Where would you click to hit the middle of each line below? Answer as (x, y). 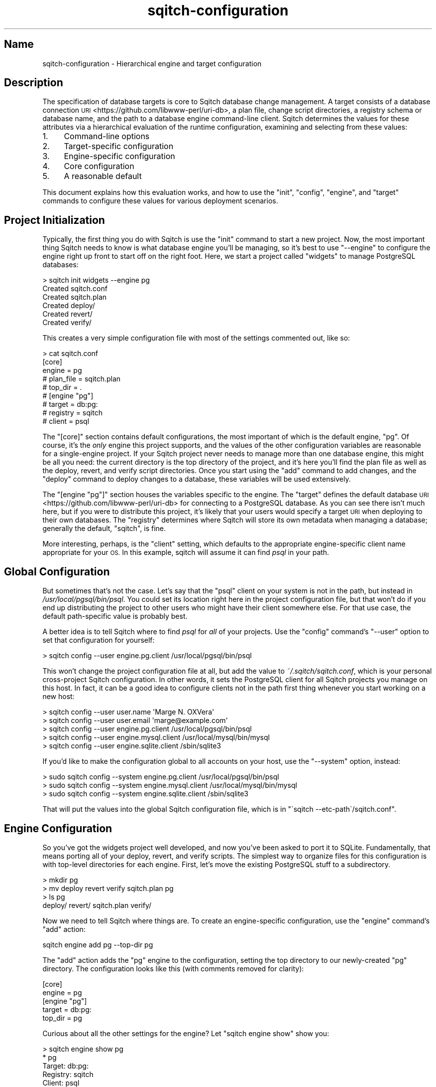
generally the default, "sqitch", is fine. (104, 529)
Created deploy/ (69, 306)
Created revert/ (67, 314)
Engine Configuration (58, 828)
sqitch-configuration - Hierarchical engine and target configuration (152, 63)
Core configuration (99, 166)
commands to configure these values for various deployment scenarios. (160, 201)
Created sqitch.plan (75, 297)
